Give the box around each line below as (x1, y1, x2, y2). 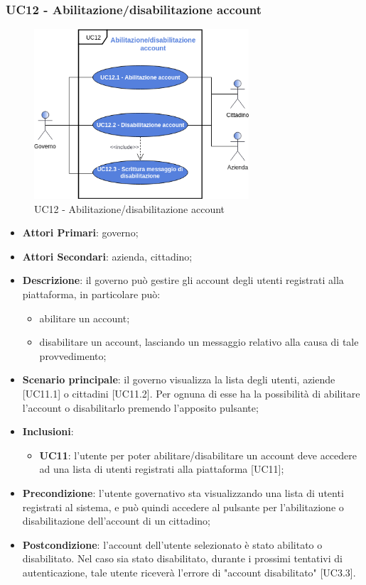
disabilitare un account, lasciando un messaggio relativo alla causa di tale (39, 334, 359, 349)
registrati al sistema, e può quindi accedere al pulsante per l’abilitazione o (22, 499, 344, 514)
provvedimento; (39, 348, 107, 363)
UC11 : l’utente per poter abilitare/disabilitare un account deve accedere (39, 447, 357, 462)
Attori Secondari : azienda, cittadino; (22, 248, 193, 263)
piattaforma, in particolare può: (22, 286, 161, 301)
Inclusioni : (22, 424, 74, 439)
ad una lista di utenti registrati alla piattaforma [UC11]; (39, 461, 284, 476)
